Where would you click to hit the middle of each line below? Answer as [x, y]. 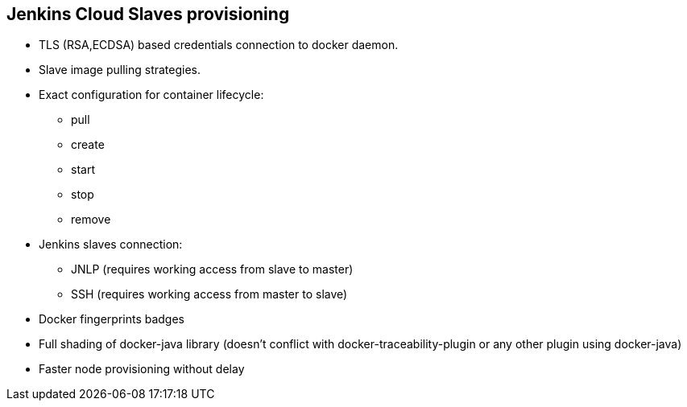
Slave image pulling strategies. [120, 70]
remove [91, 220]
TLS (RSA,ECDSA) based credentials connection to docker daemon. [219, 45]
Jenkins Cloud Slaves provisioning [148, 14]
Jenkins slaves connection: [111, 245]
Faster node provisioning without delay [142, 369]
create [88, 145]
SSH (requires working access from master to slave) [209, 294]
